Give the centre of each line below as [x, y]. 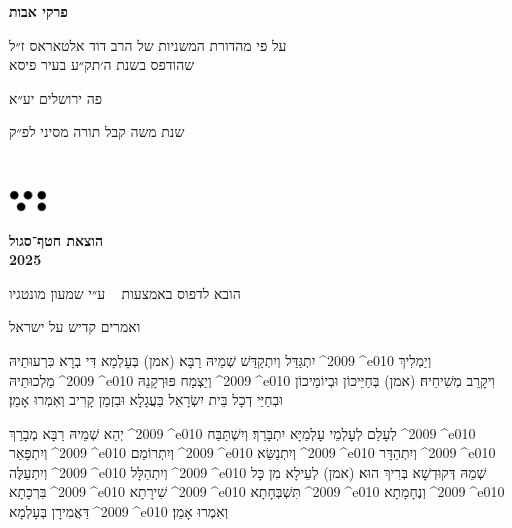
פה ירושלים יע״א [56, 97]
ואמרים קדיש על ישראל [75, 326]
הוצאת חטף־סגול [56, 239]
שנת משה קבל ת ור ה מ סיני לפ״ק [97, 131]
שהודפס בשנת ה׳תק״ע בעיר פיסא [102, 64]
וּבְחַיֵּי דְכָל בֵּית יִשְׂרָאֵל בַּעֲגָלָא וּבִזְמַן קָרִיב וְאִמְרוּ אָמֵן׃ [146, 399]
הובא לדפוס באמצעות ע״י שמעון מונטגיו [125, 292]
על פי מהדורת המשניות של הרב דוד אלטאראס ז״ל [148, 44]
